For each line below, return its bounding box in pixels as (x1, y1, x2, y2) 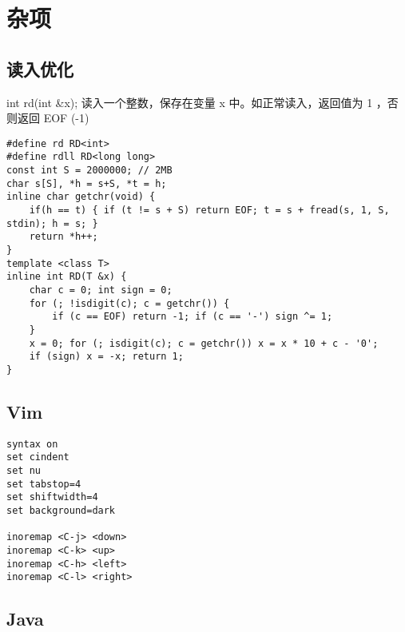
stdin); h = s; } (6, 217, 98, 229)
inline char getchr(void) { (6, 191, 156, 203)
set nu (6, 465, 41, 477)
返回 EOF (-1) (17, 109, 89, 126)
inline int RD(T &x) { (6, 271, 127, 283)
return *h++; (29, 231, 98, 243)
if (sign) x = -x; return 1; (29, 351, 184, 363)
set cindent (6, 451, 69, 463)
